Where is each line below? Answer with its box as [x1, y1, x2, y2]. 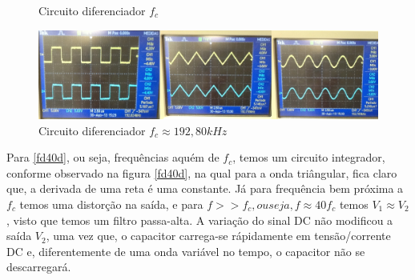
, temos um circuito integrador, [232, 149, 385, 166]
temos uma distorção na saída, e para [19, 195, 203, 212]
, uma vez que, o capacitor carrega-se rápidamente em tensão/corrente [46, 227, 391, 244]
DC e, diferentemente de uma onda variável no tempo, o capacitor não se [6, 242, 365, 259]
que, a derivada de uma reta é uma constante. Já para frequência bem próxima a [6, 180, 404, 197]
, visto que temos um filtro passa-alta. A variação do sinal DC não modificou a [6, 211, 393, 228]
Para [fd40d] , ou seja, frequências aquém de [6, 149, 220, 166]
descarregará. [6, 258, 71, 275]
